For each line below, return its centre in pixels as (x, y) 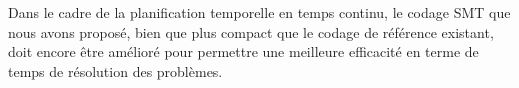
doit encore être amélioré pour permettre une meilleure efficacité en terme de (243, 51)
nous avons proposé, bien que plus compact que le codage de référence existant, (251, 31)
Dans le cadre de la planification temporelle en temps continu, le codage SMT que (259, 12)
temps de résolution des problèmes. (115, 70)
